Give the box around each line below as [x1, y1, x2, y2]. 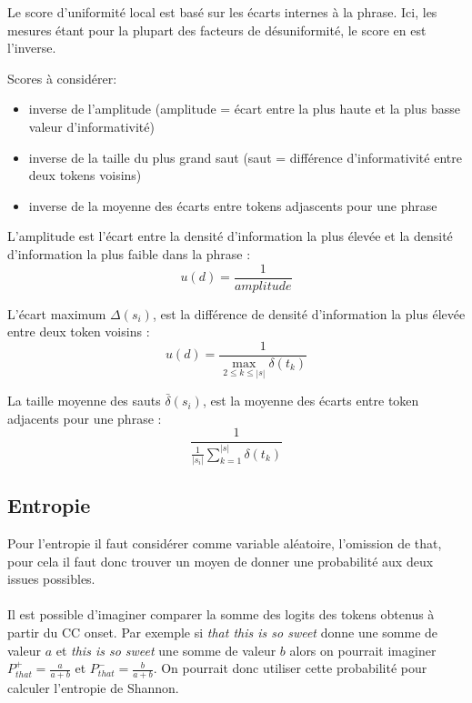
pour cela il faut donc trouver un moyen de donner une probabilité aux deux [7, 551, 434, 570]
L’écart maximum [7, 304, 106, 323]
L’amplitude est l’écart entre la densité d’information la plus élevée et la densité [7, 226, 453, 246]
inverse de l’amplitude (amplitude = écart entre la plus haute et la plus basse [28, 99, 460, 118]
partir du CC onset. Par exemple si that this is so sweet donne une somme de [7, 623, 438, 642]
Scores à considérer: [7, 68, 117, 87]
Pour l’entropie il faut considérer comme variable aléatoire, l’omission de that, [7, 534, 442, 553]
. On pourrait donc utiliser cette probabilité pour [153, 658, 427, 678]
